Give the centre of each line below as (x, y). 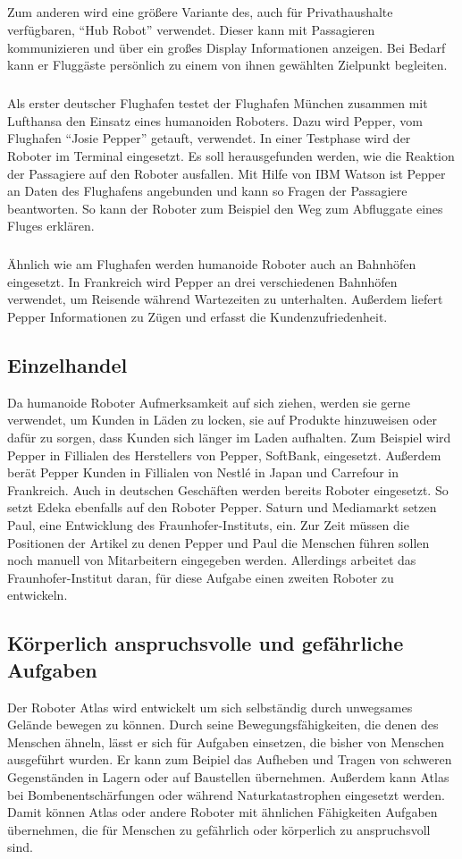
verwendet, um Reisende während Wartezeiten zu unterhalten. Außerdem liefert (225, 299)
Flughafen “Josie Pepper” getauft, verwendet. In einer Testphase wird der (209, 138)
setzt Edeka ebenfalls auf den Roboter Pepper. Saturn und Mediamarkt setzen (222, 507)
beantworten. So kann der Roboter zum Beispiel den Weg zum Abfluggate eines (225, 208)
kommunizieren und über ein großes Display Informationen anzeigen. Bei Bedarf (227, 47)
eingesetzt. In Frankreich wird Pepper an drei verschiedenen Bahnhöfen (202, 281)
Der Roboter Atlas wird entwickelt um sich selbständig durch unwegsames (210, 707)
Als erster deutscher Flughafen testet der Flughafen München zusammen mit (218, 103)
